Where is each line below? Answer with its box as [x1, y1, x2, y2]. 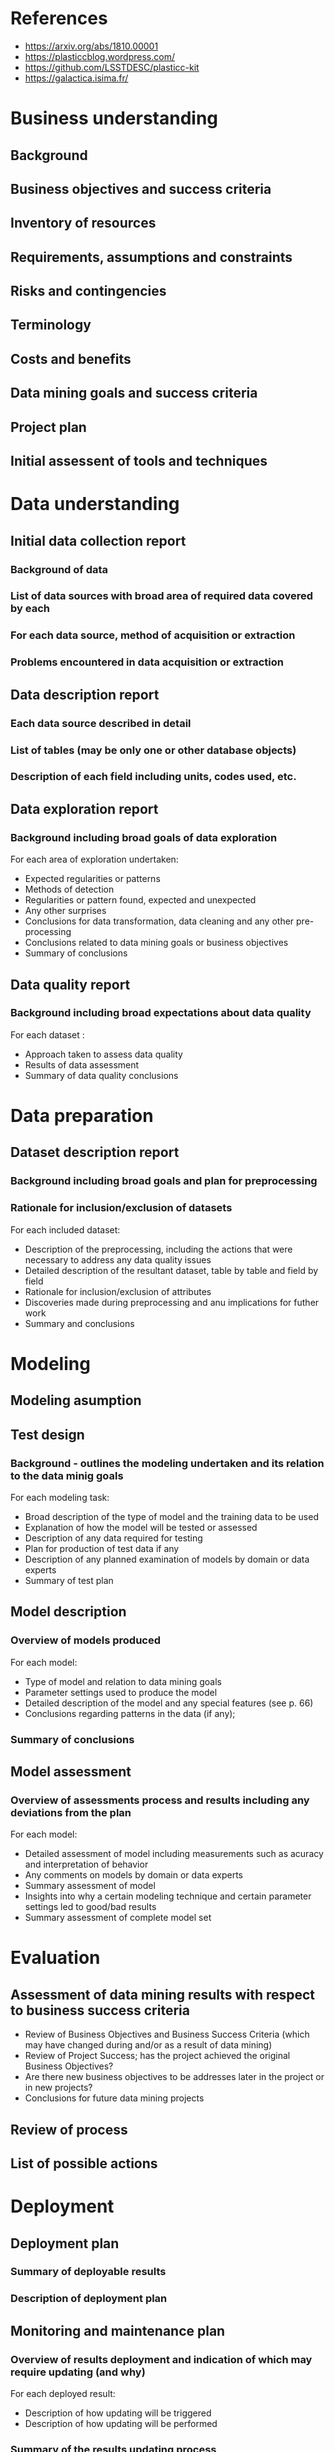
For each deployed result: [10, 2388, 116, 2400]
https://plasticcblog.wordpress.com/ [24, 50, 175, 62]
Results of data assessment [24, 1058, 140, 1071]
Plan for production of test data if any [24, 1542, 180, 1554]
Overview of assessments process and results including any [10, 1793, 310, 1807]
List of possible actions [10, 2155, 158, 2172]
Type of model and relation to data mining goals [24, 1675, 222, 1687]
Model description [10, 1603, 127, 1621]
